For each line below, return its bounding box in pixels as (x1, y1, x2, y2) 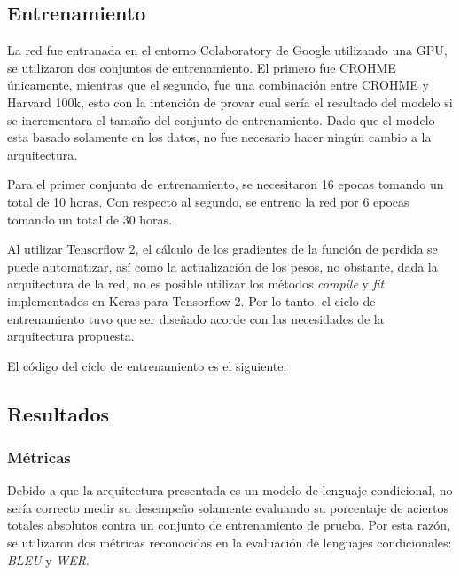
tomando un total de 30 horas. (7, 209, 173, 228)
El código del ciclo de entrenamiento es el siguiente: (7, 356, 287, 374)
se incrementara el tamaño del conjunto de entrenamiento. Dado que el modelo (7, 110, 435, 129)
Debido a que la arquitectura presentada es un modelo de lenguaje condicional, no (7, 481, 453, 500)
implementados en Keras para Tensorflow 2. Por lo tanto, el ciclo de (7, 291, 376, 310)
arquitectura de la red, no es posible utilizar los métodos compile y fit (7, 274, 385, 293)
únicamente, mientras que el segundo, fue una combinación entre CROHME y (7, 75, 429, 94)
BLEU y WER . (7, 550, 90, 569)
